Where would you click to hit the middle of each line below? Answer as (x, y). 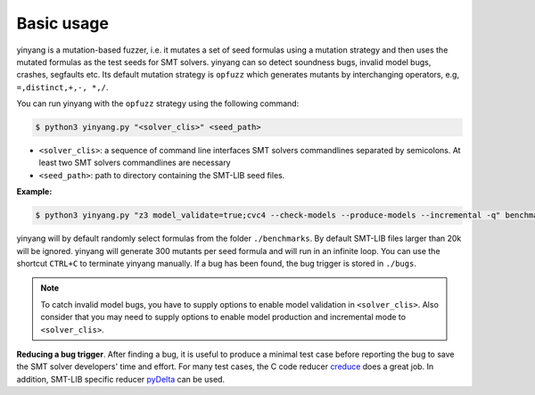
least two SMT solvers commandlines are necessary (135, 163)
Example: (34, 192)
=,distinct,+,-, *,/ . (62, 87)
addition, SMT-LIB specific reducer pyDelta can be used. (121, 379)
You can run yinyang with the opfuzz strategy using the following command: (158, 103)
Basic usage (62, 23)
